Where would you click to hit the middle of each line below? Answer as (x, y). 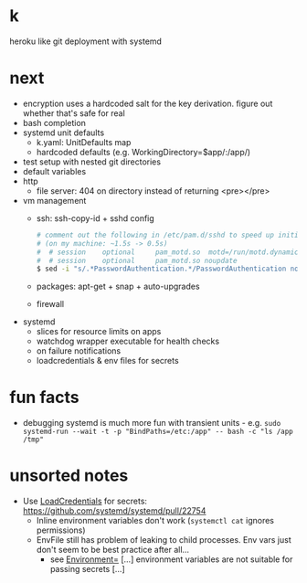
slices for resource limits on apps (99, 332)
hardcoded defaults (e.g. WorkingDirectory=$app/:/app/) (143, 152)
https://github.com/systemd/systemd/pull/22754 (114, 511)
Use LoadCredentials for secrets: (85, 501)
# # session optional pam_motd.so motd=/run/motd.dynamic (167, 252)
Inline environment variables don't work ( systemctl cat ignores (155, 521)
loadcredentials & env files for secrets (108, 361)
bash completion (54, 122)
